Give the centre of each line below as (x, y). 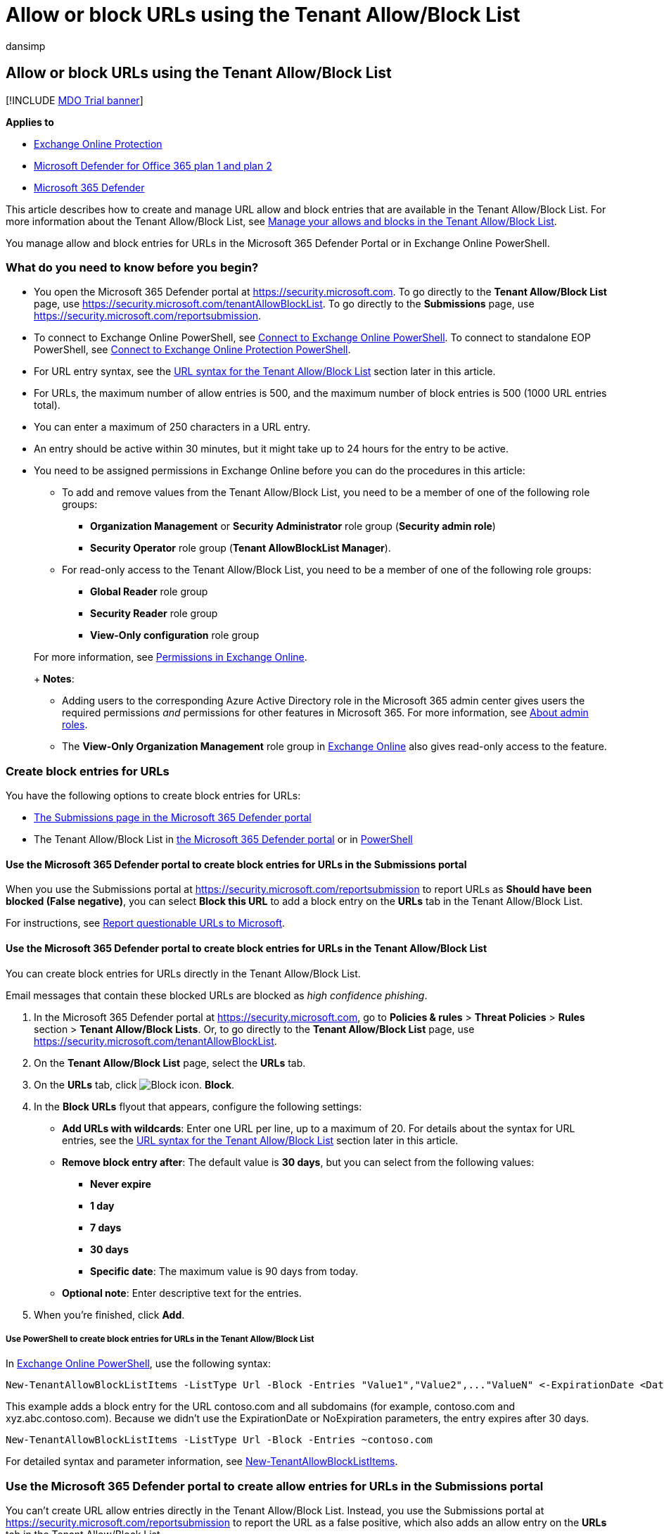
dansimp (26, 46)
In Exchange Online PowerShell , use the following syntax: (138, 1364)
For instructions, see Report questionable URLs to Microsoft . (146, 923)
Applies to (30, 122)
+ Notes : (54, 679)
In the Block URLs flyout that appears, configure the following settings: (198, 1106)
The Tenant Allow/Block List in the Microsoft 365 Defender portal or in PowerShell (223, 839)
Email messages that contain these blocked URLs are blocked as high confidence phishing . (217, 995)
